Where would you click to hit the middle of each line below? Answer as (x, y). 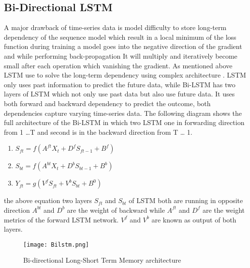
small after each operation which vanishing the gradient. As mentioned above (118, 65)
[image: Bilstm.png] (56, 244)
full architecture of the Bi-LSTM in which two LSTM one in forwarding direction (124, 122)
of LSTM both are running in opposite (186, 200)
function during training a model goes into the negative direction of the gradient (123, 46)
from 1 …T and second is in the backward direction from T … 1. (98, 132)
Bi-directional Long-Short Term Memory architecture (102, 260)
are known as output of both (194, 219)
